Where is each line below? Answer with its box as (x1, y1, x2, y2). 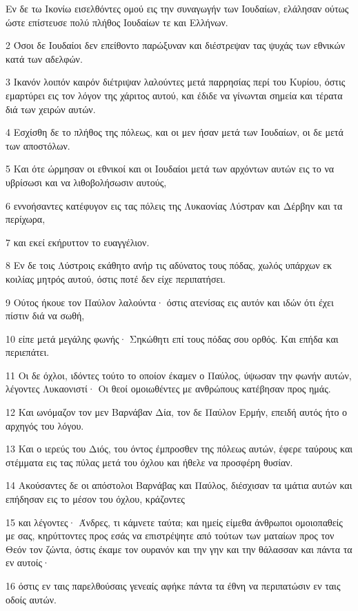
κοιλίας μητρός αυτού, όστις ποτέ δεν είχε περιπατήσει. (6, 271, 226, 286)
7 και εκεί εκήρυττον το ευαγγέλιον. (6, 234, 150, 249)
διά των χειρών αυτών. (6, 101, 96, 116)
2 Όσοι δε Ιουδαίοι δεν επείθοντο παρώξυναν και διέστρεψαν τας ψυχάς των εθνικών (6, 38, 345, 52)
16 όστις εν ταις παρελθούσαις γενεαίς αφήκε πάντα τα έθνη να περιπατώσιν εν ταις (6, 579, 341, 592)
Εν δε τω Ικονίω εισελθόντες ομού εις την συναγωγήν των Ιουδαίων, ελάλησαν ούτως (6, 1, 349, 15)
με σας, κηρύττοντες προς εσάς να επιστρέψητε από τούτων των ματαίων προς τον (6, 528, 335, 543)
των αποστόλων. (6, 138, 70, 152)
